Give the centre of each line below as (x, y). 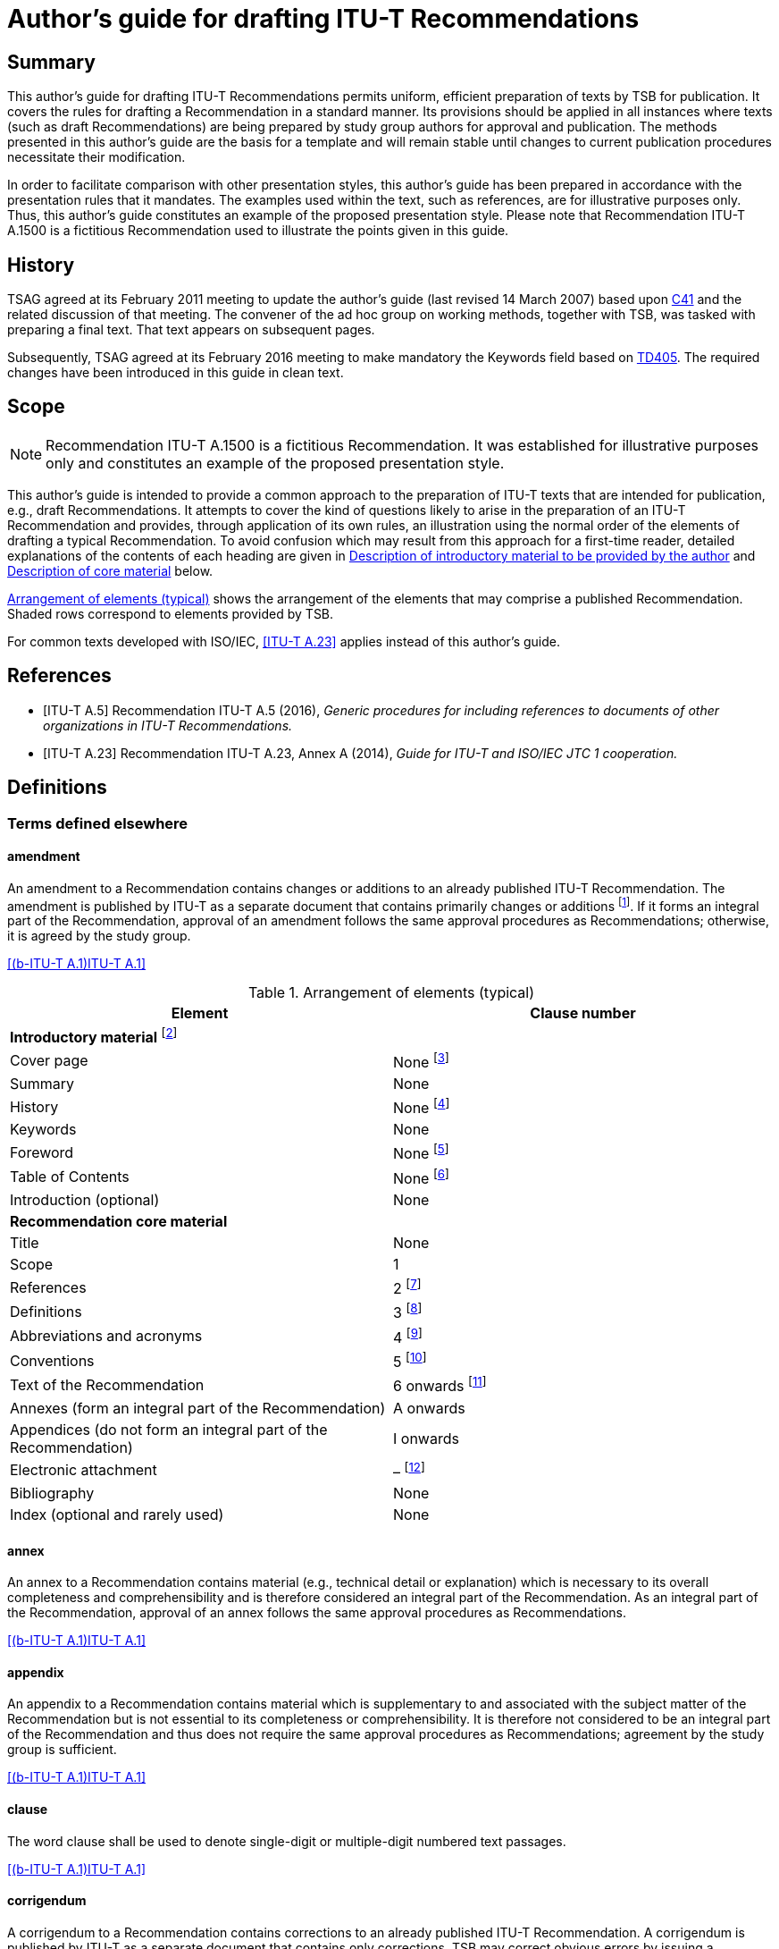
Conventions (52, 1360)
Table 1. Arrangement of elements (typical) (391, 993)
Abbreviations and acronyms (106, 1336)
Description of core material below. (110, 570)
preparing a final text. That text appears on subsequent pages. (191, 330)
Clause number (583, 1013)
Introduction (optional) (85, 1200)
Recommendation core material (119, 1222)
